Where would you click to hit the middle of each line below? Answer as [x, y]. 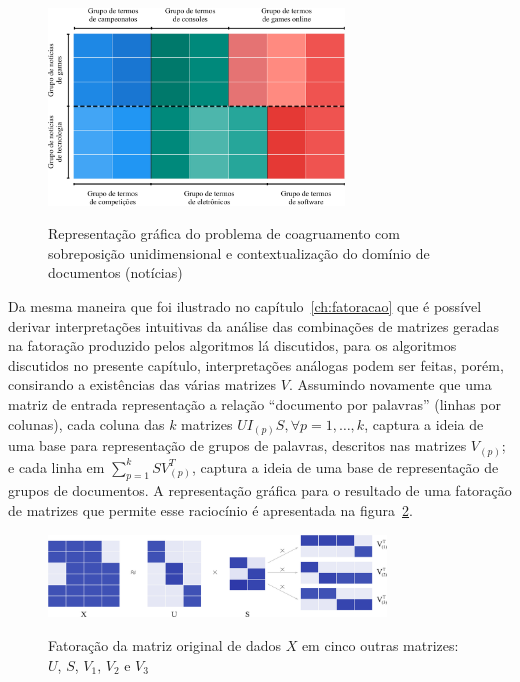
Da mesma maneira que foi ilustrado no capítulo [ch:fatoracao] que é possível [245, 306]
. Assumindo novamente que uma [390, 384]
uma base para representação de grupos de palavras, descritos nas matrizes [237, 445]
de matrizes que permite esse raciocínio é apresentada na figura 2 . [210, 510]
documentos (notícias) [115, 272]
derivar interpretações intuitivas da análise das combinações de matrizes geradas [254, 325]
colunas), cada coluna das [86, 423]
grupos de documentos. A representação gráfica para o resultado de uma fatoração [260, 490]
